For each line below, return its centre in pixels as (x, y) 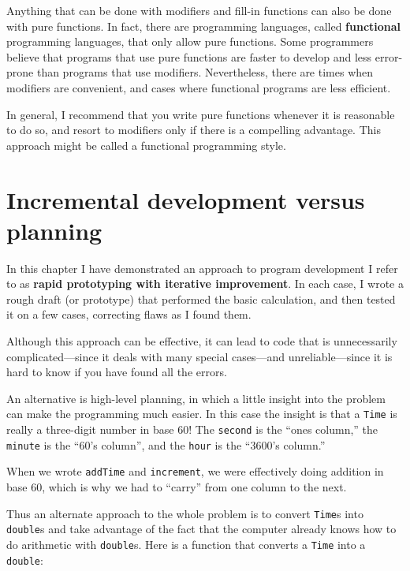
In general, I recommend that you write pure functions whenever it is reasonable (201, 114)
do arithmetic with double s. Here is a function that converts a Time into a (186, 544)
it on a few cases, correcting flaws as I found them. (129, 314)
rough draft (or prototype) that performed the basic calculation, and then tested (201, 299)
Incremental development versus (186, 199)
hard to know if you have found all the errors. (117, 372)
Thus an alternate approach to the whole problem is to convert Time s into (185, 513)
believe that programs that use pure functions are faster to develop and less (189, 56)
